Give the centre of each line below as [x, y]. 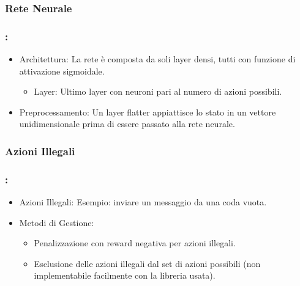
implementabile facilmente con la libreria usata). [125, 275]
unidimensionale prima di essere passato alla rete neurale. [127, 124]
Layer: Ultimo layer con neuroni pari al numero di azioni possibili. [158, 91]
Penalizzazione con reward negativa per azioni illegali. [135, 243]
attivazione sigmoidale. [62, 71]
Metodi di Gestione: [57, 222]
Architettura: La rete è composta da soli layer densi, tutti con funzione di [157, 59]
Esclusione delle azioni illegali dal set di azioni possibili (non [147, 263]
